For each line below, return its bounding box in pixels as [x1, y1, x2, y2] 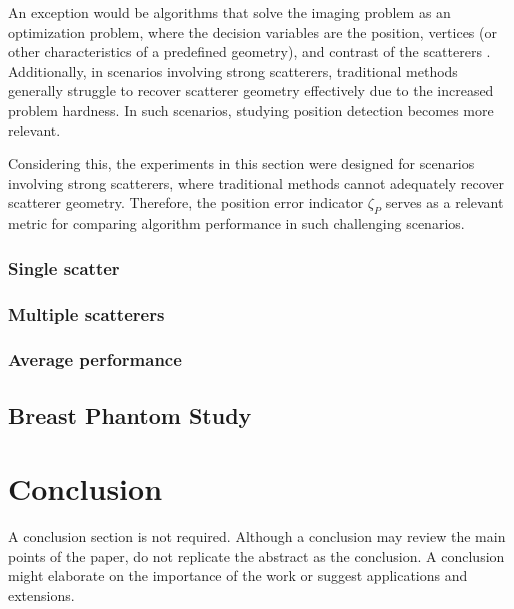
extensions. [8, 584, 75, 605]
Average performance [8, 347, 182, 372]
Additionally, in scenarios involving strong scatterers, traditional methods [8, 60, 458, 81]
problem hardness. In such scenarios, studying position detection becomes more [8, 99, 494, 120]
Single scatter [8, 255, 120, 280]
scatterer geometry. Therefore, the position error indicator [8, 192, 364, 213]
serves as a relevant [385, 192, 504, 213]
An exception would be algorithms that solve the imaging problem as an [8, 2, 451, 22]
